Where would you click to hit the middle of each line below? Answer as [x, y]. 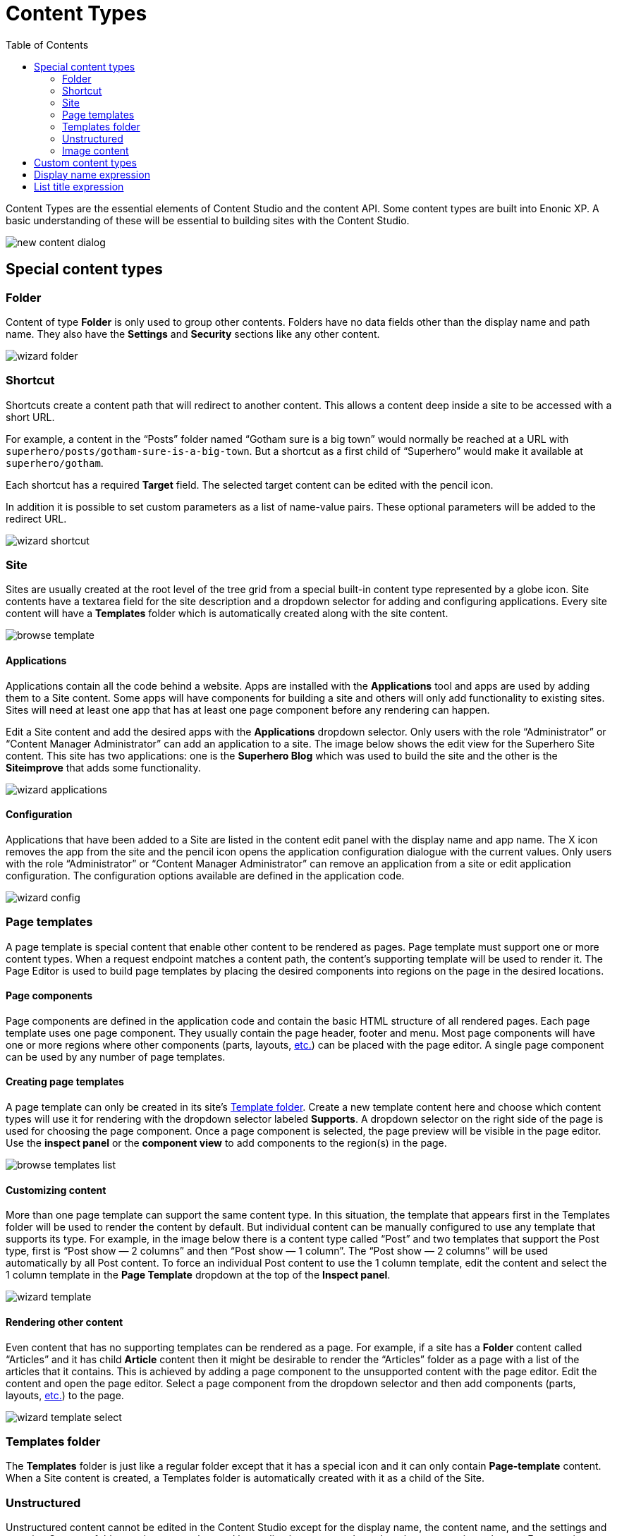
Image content [96, 150]
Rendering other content [65, 1322]
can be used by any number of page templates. [116, 1056]
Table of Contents [47, 44]
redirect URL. [36, 518]
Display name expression [92, 174]
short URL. [30, 417]
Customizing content [56, 1190]
